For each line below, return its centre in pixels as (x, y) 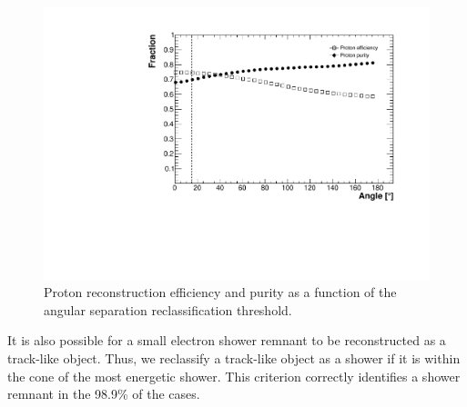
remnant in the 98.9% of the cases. (104, 394)
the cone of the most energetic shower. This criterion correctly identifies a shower (234, 376)
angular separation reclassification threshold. (168, 309)
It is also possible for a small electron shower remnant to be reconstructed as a (227, 340)
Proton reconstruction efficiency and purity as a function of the (220, 292)
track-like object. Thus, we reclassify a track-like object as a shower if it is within (234, 358)
